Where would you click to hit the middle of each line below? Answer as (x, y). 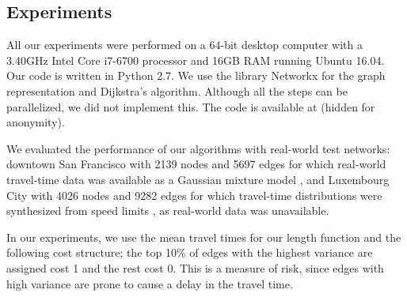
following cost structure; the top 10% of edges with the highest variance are (190, 252)
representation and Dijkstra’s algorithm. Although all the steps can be (177, 90)
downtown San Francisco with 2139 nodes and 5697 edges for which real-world (196, 164)
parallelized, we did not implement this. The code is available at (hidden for (191, 106)
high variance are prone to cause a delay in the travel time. (150, 283)
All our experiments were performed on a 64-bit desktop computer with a (184, 45)
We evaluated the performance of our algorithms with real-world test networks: (198, 148)
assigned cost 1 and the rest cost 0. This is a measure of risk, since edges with (195, 267)
